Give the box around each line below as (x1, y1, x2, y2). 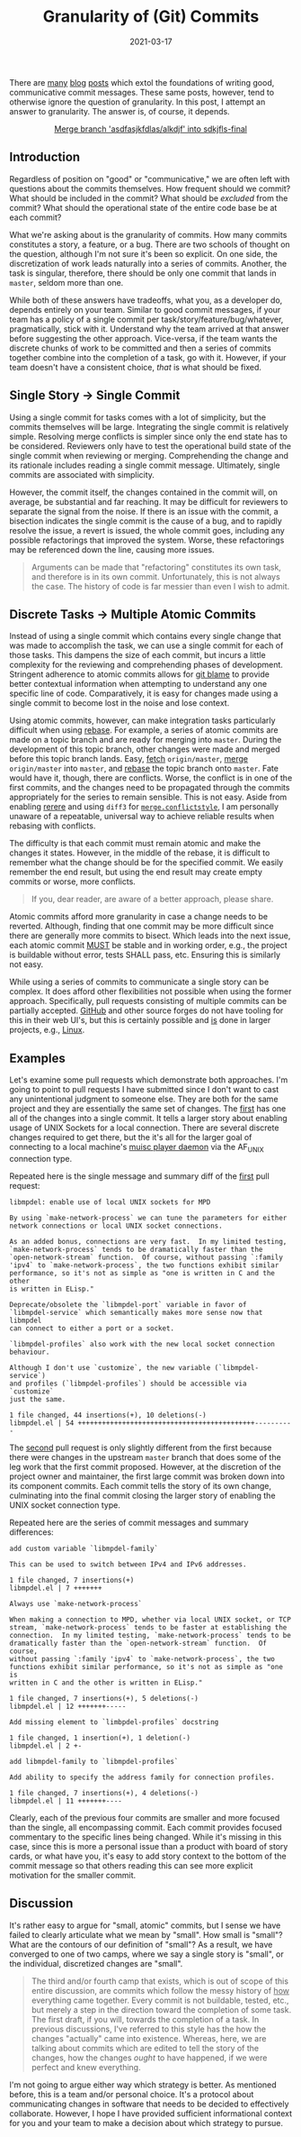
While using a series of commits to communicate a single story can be (9, 976, 270, 988)
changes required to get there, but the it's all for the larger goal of (9, 1132, 252, 1143)
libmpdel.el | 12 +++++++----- (9, 1702, 127, 1711)
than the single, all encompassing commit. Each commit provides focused (9, 1822, 283, 1832)
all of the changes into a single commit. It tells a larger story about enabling (9, 1113, 288, 1124)
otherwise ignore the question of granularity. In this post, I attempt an (9, 96, 266, 107)
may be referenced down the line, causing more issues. (9, 543, 215, 555)
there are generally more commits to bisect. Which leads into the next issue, (9, 930, 291, 941)
